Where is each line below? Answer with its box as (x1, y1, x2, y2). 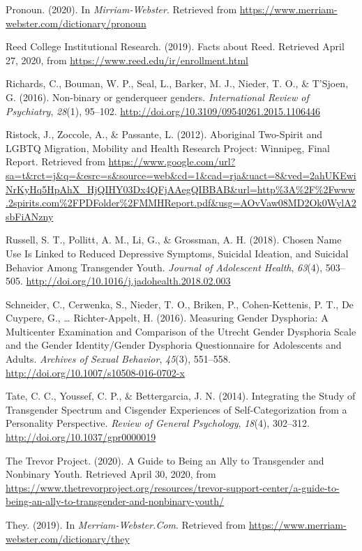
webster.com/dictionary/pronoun (6, 15, 146, 30)
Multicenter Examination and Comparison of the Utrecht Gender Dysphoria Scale (6, 324, 356, 338)
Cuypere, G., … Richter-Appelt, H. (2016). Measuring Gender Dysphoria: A (6, 310, 329, 325)
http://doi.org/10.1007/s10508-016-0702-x (6, 365, 185, 379)
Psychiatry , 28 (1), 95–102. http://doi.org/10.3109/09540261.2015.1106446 (6, 103, 321, 118)
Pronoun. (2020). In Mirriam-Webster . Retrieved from (6, 2, 237, 16)
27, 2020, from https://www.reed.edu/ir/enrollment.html (6, 52, 248, 67)
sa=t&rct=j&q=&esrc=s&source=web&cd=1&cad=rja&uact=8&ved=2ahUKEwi (6, 167, 356, 182)
